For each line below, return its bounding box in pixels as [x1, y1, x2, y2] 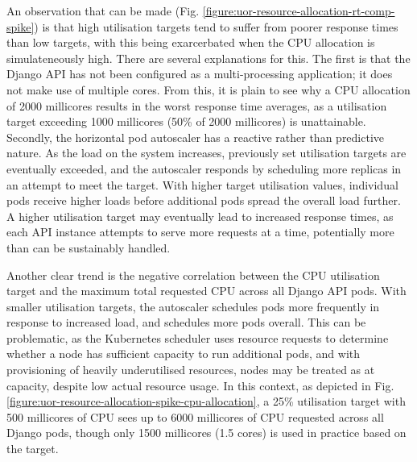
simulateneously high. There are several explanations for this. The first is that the [6, 49, 411, 66]
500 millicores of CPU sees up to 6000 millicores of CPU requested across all [6, 408, 384, 425]
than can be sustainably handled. [6, 239, 171, 256]
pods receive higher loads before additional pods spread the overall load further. [6, 192, 401, 209]
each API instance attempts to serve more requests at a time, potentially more [6, 223, 394, 240]
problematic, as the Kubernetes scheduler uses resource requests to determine [6, 329, 389, 346]
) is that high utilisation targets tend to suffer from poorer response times [34, 18, 398, 35]
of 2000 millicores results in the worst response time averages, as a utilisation [6, 97, 387, 114]
